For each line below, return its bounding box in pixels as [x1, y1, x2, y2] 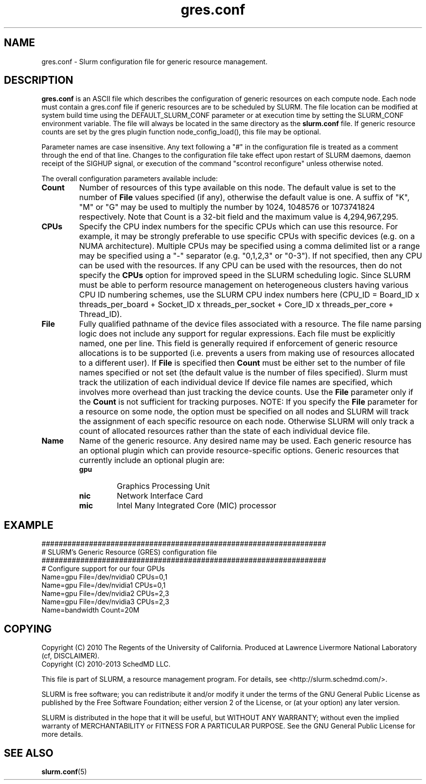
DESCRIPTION [4, 74, 73, 87]
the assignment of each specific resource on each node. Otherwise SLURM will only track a [79, 416, 414, 427]
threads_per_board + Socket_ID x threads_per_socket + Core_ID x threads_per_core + [79, 299, 394, 310]
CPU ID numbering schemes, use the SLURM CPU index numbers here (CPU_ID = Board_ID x [79, 290, 420, 300]
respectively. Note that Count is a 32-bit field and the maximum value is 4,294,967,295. [79, 212, 398, 222]
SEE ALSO [4, 747, 53, 759]
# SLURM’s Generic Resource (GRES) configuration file [41, 548, 217, 557]
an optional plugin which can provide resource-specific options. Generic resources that [79, 446, 399, 456]
